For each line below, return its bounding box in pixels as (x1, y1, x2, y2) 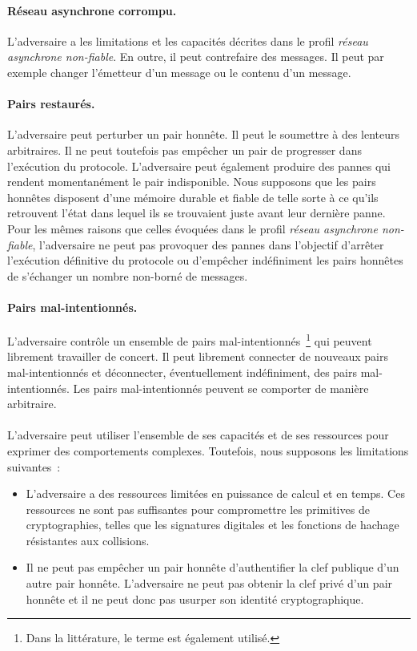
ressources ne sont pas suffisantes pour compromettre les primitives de (26, 500, 370, 517)
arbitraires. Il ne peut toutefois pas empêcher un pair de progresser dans (7, 141, 362, 158)
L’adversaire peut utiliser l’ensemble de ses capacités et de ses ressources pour (7, 427, 389, 443)
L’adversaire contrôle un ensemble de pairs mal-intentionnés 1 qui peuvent (7, 330, 372, 349)
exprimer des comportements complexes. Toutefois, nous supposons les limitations (7, 442, 409, 459)
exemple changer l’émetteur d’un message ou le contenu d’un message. (7, 63, 351, 80)
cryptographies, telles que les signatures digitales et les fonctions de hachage (26, 516, 399, 533)
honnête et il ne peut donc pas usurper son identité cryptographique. (26, 590, 364, 607)
